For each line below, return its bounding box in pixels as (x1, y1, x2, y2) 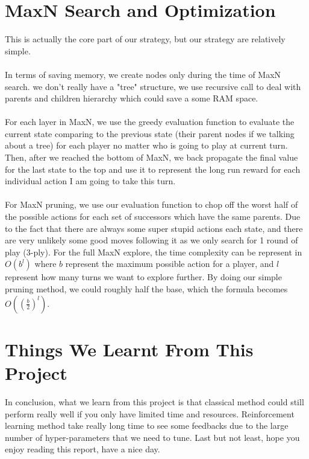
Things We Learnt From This (5, 336, 254, 361)
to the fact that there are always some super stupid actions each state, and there (5, 222, 303, 234)
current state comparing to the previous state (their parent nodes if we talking (5, 127, 295, 140)
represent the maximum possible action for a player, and (65, 257, 274, 270)
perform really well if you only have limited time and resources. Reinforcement (5, 407, 295, 420)
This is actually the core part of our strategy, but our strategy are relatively (5, 33, 286, 45)
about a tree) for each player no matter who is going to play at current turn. (5, 139, 288, 152)
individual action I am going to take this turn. (5, 175, 176, 187)
